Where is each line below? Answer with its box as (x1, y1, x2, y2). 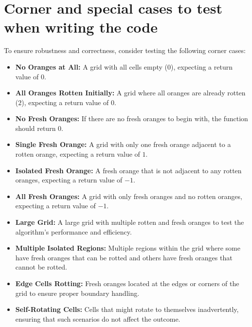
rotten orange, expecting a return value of (15, 149, 140, 159)
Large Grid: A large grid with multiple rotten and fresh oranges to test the (15, 217, 244, 227)
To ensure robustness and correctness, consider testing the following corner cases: (4, 45, 246, 55)
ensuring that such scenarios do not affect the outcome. (15, 313, 180, 324)
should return (15, 123, 56, 133)
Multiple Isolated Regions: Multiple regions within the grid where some (15, 243, 240, 253)
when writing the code (4, 17, 158, 37)
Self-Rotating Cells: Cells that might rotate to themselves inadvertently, (15, 304, 239, 314)
